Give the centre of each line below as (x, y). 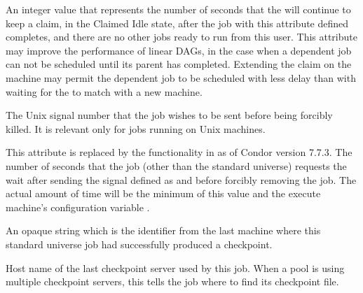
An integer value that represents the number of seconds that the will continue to (178, 9)
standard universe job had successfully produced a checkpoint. (139, 244)
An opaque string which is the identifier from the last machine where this (163, 230)
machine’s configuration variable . (78, 207)
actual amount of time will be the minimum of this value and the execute (163, 193)
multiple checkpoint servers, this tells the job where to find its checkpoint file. (172, 281)
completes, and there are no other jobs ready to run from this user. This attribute (181, 37)
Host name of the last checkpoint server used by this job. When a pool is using (175, 267)
